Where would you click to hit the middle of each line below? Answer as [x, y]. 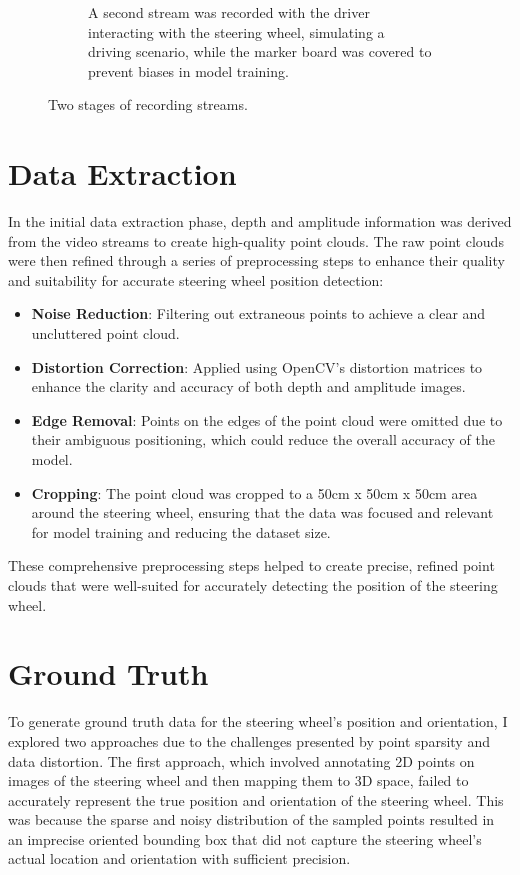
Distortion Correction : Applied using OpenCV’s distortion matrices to [257, 366]
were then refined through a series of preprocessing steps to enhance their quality [256, 260]
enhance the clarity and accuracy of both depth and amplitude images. [248, 386]
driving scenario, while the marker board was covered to [260, 51]
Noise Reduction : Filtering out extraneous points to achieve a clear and [258, 313]
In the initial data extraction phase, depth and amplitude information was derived [260, 221]
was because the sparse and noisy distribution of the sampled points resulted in [251, 819]
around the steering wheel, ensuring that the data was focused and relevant [262, 512]
